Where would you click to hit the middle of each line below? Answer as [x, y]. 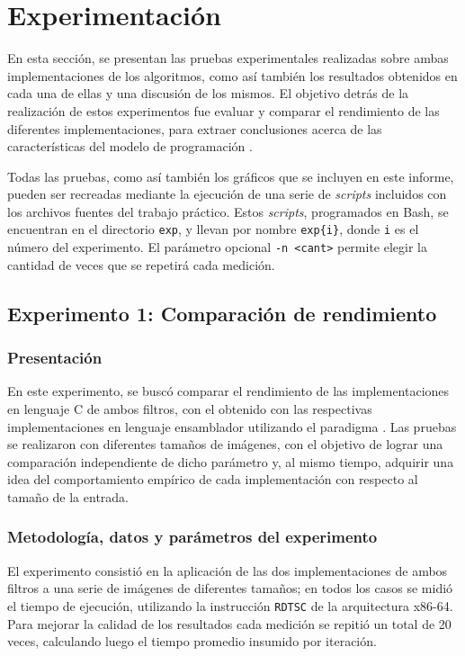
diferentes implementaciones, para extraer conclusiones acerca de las [195, 128]
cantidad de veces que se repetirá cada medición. [141, 264]
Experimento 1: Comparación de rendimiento [222, 313]
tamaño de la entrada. [68, 496]
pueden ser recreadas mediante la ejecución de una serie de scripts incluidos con [227, 194]
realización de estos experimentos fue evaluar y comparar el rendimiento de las [224, 110]
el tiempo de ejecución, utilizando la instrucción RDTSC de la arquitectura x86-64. [230, 605]
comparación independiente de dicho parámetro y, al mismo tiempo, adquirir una [231, 461]
